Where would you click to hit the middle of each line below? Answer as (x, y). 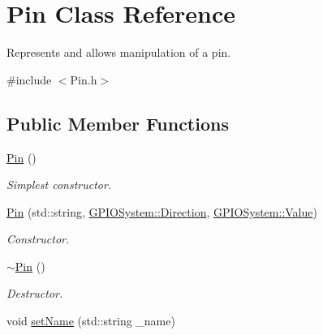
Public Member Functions (118, 123)
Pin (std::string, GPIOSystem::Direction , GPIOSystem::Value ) (162, 211)
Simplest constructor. (59, 185)
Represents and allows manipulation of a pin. (119, 52)
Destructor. (35, 293)
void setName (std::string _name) (91, 321)
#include (29, 79)
